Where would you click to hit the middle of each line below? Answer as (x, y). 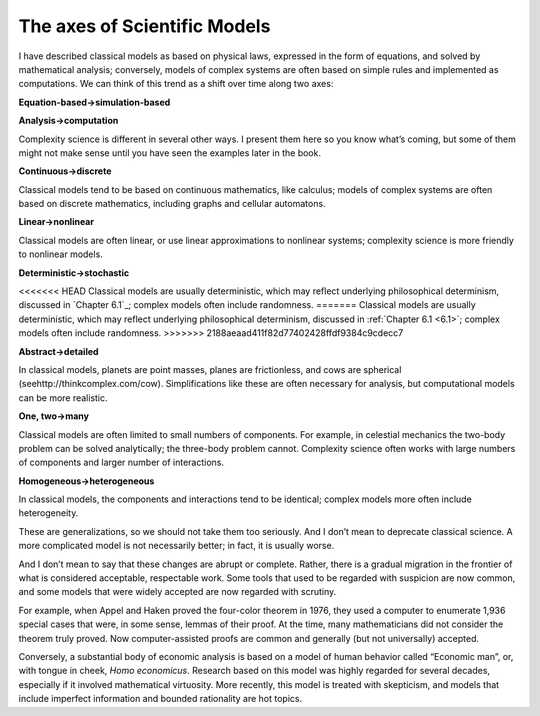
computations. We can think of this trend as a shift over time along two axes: (176, 84)
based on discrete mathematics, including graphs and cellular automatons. (172, 204)
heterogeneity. (48, 513)
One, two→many (54, 416)
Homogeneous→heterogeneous (86, 481)
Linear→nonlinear (56, 222)
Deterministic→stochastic (74, 272)
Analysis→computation (68, 121)
